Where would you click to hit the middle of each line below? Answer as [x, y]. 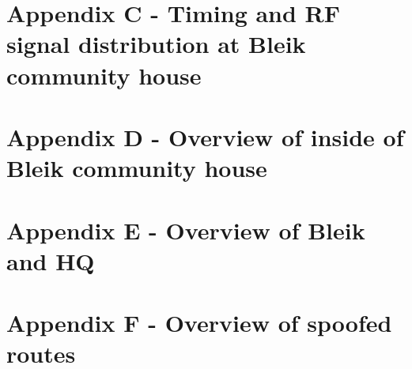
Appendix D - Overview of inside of [205, 136]
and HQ [51, 260]
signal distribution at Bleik [156, 44]
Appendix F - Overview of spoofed [199, 323]
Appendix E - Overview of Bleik [186, 230]
